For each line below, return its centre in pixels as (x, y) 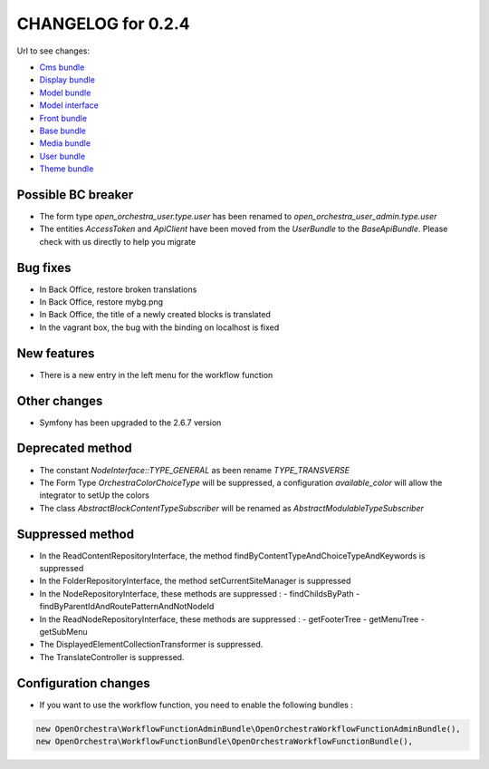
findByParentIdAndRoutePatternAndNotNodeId (127, 607)
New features (56, 353)
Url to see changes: (53, 51)
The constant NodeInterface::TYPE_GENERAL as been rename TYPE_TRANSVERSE (195, 470)
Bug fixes (44, 268)
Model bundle (65, 92)
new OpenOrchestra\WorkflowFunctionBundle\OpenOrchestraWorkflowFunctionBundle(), (225, 742)
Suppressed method (76, 534)
